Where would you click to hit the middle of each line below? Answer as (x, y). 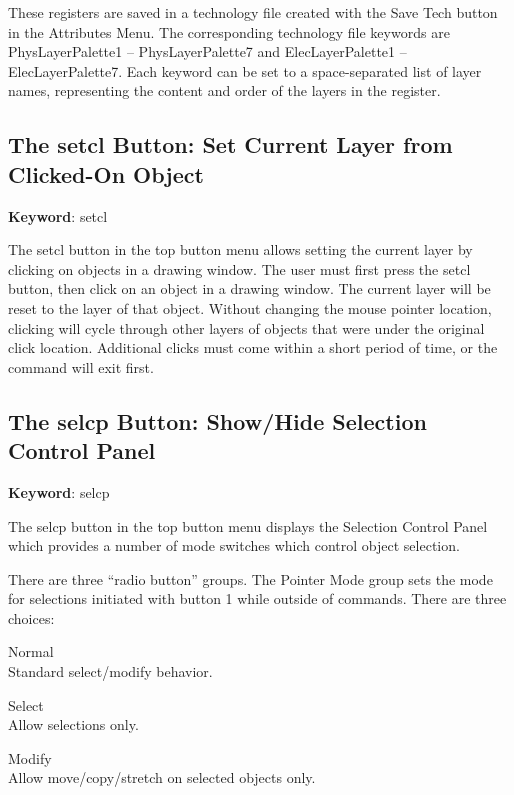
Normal (31, 651)
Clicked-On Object (106, 173)
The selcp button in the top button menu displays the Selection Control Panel (248, 525)
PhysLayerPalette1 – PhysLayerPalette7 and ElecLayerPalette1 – (207, 51)
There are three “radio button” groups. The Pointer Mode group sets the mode (250, 578)
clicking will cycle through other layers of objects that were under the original (246, 327)
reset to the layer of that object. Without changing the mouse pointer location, (250, 307)
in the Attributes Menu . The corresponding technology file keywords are (229, 31)
